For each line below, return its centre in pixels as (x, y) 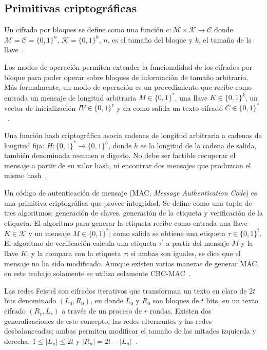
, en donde (107, 300)
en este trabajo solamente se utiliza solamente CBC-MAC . (98, 273)
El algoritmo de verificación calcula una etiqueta (80, 243)
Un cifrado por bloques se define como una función (84, 30)
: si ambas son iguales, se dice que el (184, 253)
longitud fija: (24, 145)
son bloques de (176, 300)
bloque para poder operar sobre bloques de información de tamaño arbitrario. (126, 77)
